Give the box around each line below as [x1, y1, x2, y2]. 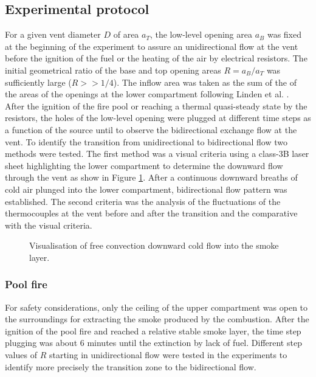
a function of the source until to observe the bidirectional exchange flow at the [5, 123, 297, 136]
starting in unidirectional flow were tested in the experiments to [49, 348, 287, 361]
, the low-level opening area [149, 28, 252, 41]
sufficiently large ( [5, 75, 72, 88]
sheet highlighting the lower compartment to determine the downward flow [5, 159, 283, 171]
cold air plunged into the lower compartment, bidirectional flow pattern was [5, 182, 287, 195]
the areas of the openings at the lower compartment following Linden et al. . [5, 88, 289, 100]
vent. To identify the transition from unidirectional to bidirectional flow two [5, 135, 288, 148]
